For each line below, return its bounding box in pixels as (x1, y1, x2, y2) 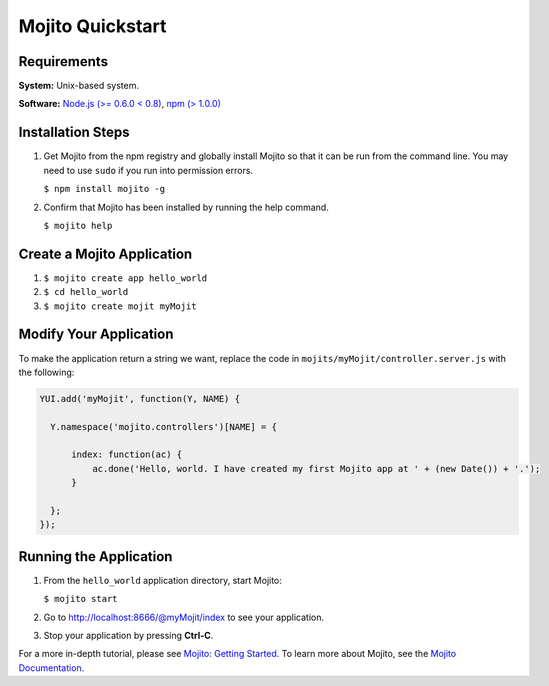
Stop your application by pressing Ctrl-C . (43, 630, 214, 642)
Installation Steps (18, 124, 130, 141)
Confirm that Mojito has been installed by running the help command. (43, 201, 329, 213)
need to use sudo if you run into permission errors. (43, 164, 254, 176)
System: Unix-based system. (18, 80, 140, 92)
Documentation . (18, 661, 85, 674)
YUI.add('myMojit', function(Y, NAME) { (39, 393, 240, 404)
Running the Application (18, 548, 173, 565)
